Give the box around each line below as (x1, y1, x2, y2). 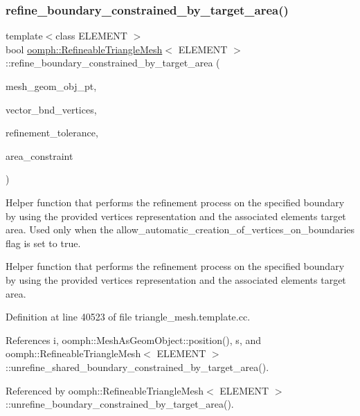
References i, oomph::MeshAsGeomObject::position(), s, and (6, 332, 262, 347)
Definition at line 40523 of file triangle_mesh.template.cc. (6, 309, 251, 324)
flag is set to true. (6, 235, 81, 250)
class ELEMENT (55, 28, 127, 43)
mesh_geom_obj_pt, (6, 79, 97, 93)
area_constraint (6, 148, 73, 163)
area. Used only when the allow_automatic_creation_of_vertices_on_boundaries (6, 222, 355, 237)
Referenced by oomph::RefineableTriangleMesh (6, 383, 204, 397)
